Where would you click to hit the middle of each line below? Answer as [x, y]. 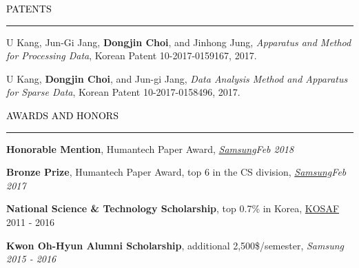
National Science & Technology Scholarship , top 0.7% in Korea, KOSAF [173, 208]
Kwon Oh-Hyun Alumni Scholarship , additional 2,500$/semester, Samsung [175, 245]
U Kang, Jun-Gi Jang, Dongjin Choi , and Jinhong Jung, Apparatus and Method [179, 42]
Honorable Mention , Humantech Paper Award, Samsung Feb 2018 [150, 148]
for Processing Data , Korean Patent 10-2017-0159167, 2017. [132, 55]
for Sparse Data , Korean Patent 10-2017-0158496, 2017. [123, 92]
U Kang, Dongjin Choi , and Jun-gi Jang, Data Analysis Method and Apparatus [177, 78]
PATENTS [29, 8]
